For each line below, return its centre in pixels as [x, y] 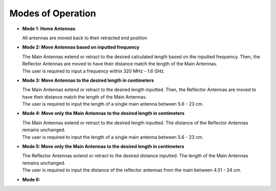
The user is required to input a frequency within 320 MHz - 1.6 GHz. [94, 71]
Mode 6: [31, 179]
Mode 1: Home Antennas [49, 29]
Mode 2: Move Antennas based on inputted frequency [81, 47]
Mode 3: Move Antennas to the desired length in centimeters [88, 80]
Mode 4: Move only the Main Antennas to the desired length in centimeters [103, 113]
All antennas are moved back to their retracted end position [85, 38]
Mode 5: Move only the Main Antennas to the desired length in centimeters [103, 147]
